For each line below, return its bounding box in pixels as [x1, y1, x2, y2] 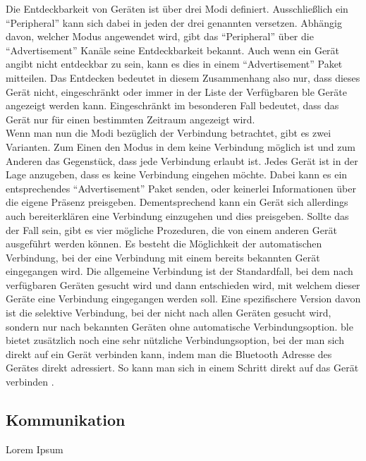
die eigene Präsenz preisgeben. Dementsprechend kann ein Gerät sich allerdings [6, 195, 348, 209]
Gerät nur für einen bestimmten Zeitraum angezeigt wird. [6, 111, 255, 126]
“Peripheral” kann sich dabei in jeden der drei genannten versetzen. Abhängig [6, 15, 342, 30]
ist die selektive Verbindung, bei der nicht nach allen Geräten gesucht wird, [6, 305, 331, 320]
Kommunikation [6, 409, 126, 431]
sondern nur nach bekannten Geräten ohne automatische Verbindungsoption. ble [6, 319, 353, 333]
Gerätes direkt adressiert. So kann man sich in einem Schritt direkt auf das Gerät [6, 360, 359, 375]
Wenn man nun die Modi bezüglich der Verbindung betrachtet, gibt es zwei [6, 125, 331, 140]
